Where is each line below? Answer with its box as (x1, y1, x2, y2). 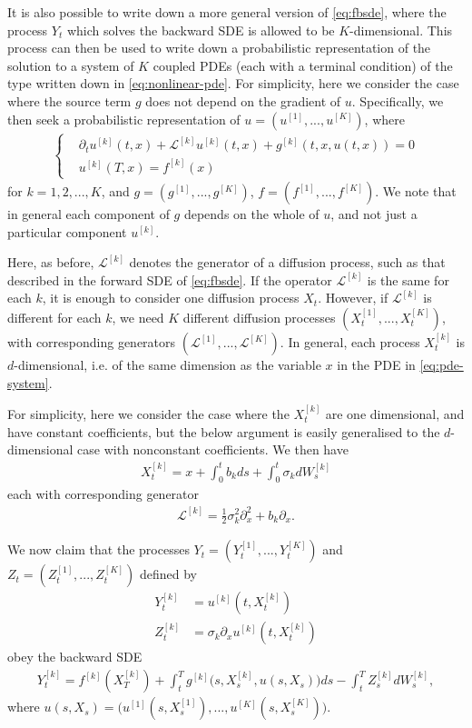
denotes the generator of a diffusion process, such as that (129, 253, 446, 272)
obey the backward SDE (7, 647, 143, 666)
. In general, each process (280, 333, 420, 351)
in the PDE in (337, 355, 416, 374)
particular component (7, 222, 127, 241)
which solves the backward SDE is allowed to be (66, 20, 335, 39)
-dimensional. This (349, 20, 453, 39)
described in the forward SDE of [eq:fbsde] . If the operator (7, 270, 332, 289)
